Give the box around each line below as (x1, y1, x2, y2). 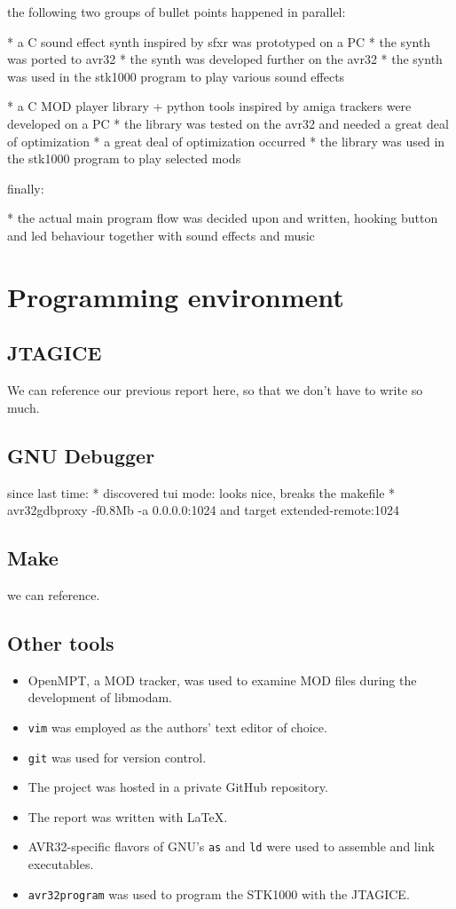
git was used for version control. (28, 747, 207, 766)
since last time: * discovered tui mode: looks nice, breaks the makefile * (7, 483, 396, 502)
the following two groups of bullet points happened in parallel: (7, 3, 346, 20)
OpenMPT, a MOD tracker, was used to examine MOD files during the (28, 670, 417, 689)
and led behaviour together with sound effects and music (7, 225, 315, 244)
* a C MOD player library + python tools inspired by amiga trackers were (7, 97, 412, 115)
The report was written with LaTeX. (28, 807, 228, 826)
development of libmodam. (28, 688, 172, 707)
